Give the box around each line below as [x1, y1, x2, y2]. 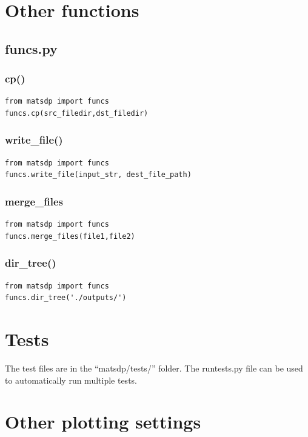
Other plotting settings [5, 409, 201, 434]
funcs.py [5, 39, 58, 58]
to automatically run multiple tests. [5, 373, 137, 386]
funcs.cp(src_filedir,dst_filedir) [5, 108, 149, 118]
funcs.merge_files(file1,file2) [5, 232, 135, 241]
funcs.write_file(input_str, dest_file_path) [5, 170, 192, 179]
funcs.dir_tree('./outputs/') [5, 293, 127, 302]
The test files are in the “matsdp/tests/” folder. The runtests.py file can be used [5, 361, 303, 374]
